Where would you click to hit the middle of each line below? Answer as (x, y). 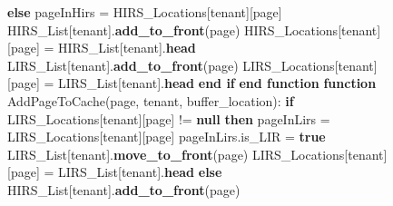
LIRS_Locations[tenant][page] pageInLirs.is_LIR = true (167, 137)
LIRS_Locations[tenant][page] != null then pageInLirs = (169, 118)
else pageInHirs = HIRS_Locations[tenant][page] (145, 12)
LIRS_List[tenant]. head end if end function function (217, 83)
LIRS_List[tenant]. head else (140, 172)
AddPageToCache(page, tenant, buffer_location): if (151, 100)
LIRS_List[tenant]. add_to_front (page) (123, 65)
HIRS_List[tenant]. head (127, 48)
